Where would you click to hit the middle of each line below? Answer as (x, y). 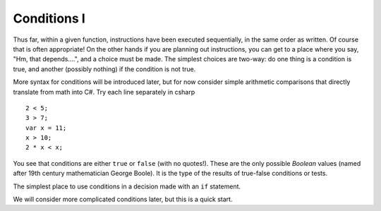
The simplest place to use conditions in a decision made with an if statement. (127, 186)
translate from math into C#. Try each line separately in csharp (104, 92)
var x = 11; (46, 128)
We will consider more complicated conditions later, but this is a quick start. (123, 199)
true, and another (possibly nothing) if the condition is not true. (104, 69)
